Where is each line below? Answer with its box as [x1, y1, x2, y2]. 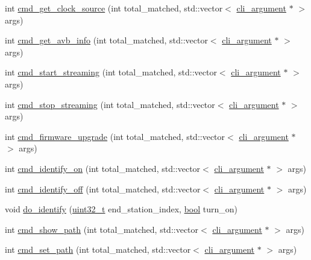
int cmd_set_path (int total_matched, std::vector [5, 243, 191, 256]
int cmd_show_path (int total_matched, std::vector [5, 223, 199, 235]
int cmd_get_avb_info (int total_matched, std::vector [5, 34, 208, 46]
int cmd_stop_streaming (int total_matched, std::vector [5, 98, 215, 110]
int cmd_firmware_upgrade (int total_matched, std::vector [5, 130, 225, 142]
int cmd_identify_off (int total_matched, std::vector [5, 182, 201, 195]
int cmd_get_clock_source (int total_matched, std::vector [5, 2, 223, 14]
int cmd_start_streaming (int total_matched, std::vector [5, 66, 217, 78]
